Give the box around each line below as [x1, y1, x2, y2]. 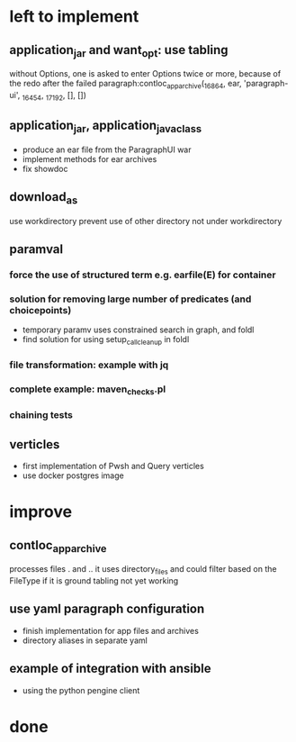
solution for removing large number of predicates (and [9, 293, 252, 305]
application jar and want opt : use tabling [9, 42, 229, 59]
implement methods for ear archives [22, 153, 157, 164]
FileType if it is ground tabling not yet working [9, 575, 179, 586]
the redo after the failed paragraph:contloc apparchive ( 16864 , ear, [9, 78, 242, 91]
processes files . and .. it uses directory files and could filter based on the [9, 564, 277, 577]
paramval [9, 241, 64, 258]
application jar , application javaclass [9, 118, 202, 136]
